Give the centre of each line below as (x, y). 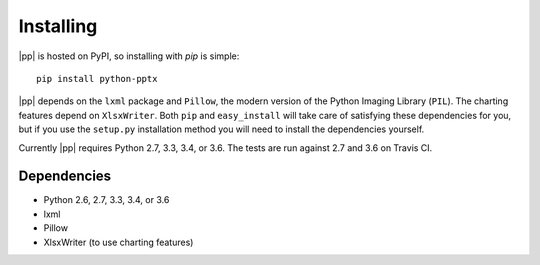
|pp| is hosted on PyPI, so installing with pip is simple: (129, 56)
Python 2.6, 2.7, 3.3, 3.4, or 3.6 (106, 200)
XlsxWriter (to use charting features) (118, 242)
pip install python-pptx (97, 78)
